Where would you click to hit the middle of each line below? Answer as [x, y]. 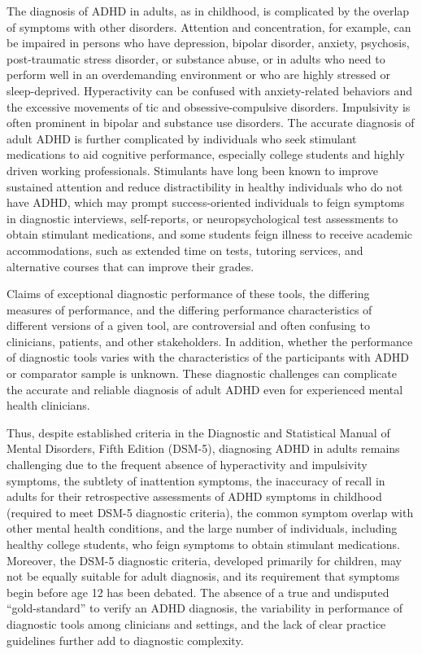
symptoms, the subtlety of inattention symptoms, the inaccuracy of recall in [196, 480]
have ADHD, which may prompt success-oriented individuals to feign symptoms [206, 202]
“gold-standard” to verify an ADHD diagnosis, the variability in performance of [204, 608]
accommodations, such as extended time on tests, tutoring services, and [185, 250]
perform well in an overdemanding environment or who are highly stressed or [198, 75]
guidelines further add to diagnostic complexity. [125, 640]
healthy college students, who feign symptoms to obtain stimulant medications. [203, 544]
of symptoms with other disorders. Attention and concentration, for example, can [209, 26]
